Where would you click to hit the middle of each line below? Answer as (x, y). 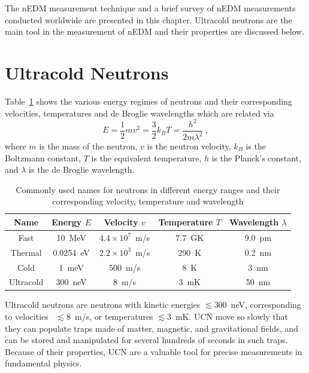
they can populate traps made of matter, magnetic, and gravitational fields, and (152, 328)
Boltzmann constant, (43, 158)
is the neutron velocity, (189, 146)
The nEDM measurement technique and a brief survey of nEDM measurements (150, 8)
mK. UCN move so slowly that (231, 317)
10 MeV (71, 237)
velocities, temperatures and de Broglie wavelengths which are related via (140, 113)
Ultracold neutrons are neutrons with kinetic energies (103, 305)
